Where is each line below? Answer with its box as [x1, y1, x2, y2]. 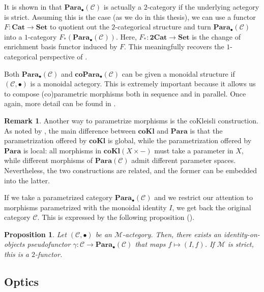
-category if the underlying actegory [147, 2, 259, 12]
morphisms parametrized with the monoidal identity [4, 202, 167, 212]
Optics [4, 274, 39, 289]
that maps [135, 239, 166, 249]
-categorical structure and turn [115, 21, 211, 32]
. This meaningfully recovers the [124, 41, 224, 52]
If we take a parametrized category [4, 192, 113, 203]
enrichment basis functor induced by [4, 41, 118, 52]
